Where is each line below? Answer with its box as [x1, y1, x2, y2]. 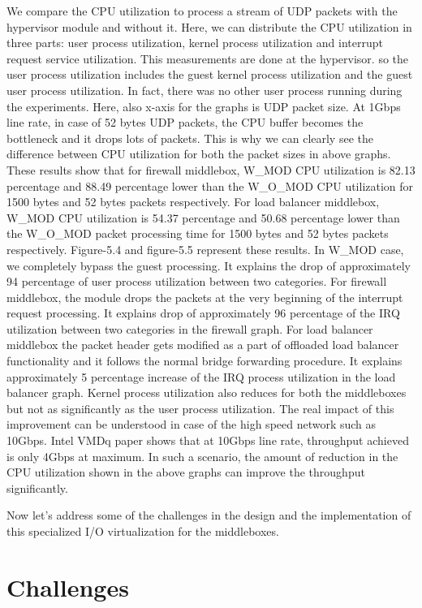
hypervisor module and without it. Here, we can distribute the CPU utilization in [6, 18, 412, 35]
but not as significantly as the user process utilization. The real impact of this [6, 399, 394, 416]
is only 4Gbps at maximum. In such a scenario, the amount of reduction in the [6, 447, 398, 464]
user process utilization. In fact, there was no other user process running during [6, 81, 403, 98]
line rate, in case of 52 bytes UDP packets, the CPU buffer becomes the [6, 114, 364, 131]
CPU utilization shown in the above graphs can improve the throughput [6, 464, 365, 481]
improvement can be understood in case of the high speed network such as [6, 416, 377, 433]
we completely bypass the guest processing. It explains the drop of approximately [6, 257, 411, 274]
